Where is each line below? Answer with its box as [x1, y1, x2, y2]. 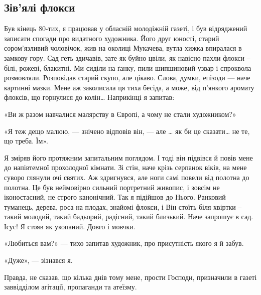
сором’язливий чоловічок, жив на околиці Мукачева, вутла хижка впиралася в [4, 43, 242, 53]
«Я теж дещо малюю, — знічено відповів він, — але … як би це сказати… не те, [4, 125, 250, 136]
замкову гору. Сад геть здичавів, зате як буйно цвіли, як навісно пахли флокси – [4, 52, 250, 63]
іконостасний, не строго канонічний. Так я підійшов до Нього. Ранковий [4, 192, 226, 202]
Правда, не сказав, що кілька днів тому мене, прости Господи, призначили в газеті [4, 271, 257, 282]
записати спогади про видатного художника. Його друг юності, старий [4, 33, 219, 43]
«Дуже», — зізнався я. [4, 255, 73, 265]
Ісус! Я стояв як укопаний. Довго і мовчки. [4, 221, 136, 231]
